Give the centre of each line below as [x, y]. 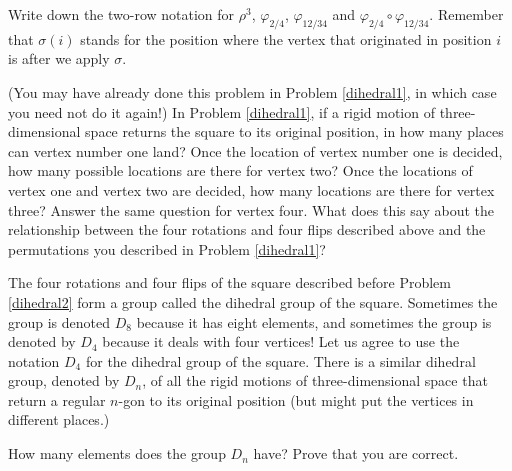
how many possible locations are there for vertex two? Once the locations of [240, 170]
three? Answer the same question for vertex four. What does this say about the [251, 209]
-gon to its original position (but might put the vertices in [296, 399]
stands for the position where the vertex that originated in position [286, 38]
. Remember [466, 14]
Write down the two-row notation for [121, 14]
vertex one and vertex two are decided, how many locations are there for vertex [251, 189]
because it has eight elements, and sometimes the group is [314, 321]
